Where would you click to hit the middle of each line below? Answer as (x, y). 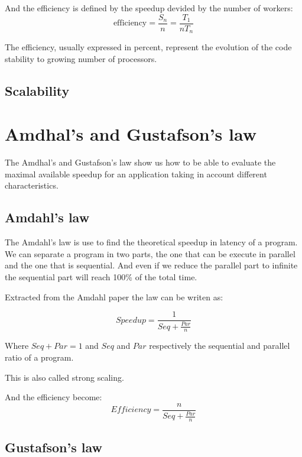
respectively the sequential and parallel (220, 346)
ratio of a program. (39, 357)
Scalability (37, 90)
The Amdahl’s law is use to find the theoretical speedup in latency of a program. (151, 242)
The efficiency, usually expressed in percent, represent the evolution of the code (148, 47)
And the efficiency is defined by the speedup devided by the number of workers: (149, 8)
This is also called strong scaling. (64, 377)
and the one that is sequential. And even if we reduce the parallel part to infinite (151, 265)
